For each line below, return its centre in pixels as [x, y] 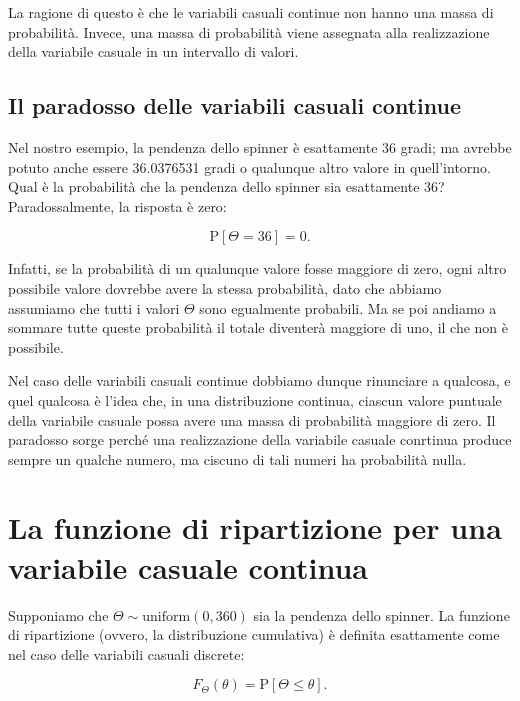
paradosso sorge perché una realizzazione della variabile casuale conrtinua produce [260, 439]
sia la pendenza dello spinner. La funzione [381, 614]
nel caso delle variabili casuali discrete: [126, 653]
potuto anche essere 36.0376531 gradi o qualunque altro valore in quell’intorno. [249, 166]
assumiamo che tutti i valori [94, 307]
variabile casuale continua [188, 566]
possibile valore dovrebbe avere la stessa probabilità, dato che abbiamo [225, 287]
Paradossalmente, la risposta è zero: [117, 205]
